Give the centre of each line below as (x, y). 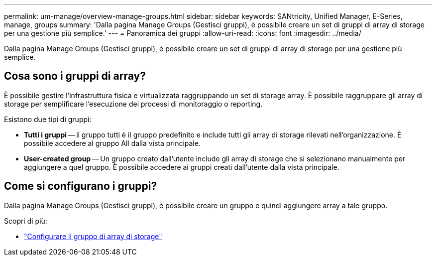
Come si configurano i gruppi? (81, 186)
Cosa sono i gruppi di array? (75, 76)
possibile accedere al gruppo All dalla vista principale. (112, 143)
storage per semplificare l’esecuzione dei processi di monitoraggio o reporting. (133, 104)
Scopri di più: (26, 221)
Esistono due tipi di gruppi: (48, 119)
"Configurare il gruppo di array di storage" (93, 236)
